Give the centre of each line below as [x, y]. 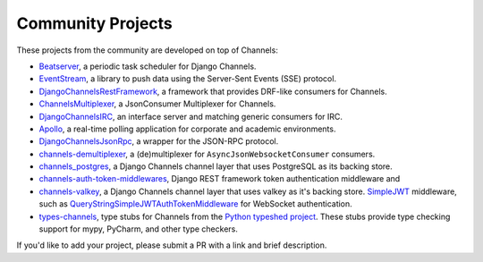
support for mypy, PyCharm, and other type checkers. [139, 229]
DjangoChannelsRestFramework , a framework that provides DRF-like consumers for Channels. [213, 91]
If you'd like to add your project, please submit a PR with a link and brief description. [172, 245]
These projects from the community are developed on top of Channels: [148, 50]
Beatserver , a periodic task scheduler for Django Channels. [148, 66]
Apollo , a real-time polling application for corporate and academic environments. [187, 129]
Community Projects [95, 23]
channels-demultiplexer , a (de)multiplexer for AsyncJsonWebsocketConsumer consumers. [207, 154]
